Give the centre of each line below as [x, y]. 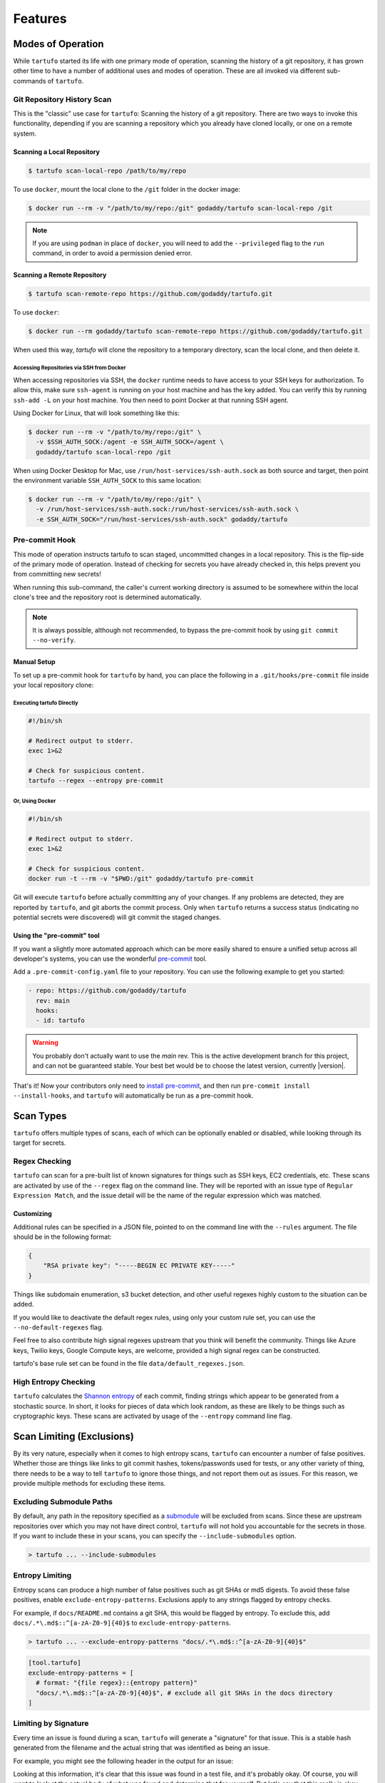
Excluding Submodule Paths [63, 1501]
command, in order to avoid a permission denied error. [112, 253]
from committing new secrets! [57, 574]
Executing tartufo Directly [46, 703]
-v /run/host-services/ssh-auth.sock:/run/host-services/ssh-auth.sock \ [168, 509]
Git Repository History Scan [62, 99]
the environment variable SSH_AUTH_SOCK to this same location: [107, 481]
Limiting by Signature [51, 1724]
